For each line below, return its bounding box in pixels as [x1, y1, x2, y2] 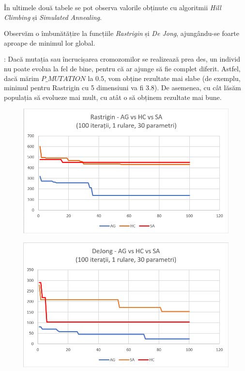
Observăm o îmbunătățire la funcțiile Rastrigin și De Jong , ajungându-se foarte [4, 28, 239, 38]
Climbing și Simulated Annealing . [4, 12, 102, 22]
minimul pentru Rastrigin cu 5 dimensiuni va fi [4, 82, 144, 93]
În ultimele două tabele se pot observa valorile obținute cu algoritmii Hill [4, 2, 221, 12]
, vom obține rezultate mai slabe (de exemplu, [104, 73, 241, 83]
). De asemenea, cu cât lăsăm [154, 82, 241, 93]
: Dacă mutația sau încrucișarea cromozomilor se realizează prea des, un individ [4, 54, 240, 64]
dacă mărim [4, 73, 39, 83]
